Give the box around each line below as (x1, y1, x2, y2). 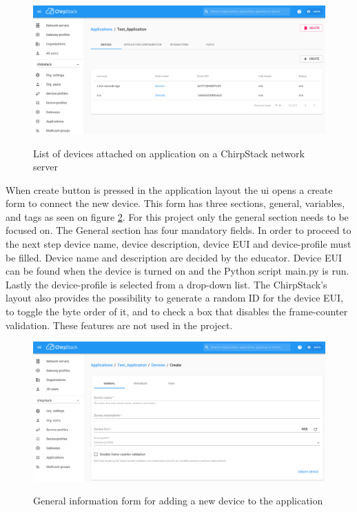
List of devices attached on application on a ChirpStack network (33, 146, 305, 160)
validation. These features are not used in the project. (6, 317, 233, 332)
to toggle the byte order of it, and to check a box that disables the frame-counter (6, 304, 348, 319)
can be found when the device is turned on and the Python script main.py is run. (6, 264, 349, 278)
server (33, 159, 58, 174)
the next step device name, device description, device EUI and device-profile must (6, 237, 351, 251)
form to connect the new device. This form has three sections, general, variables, (6, 196, 345, 210)
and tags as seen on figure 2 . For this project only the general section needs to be (6, 209, 349, 224)
